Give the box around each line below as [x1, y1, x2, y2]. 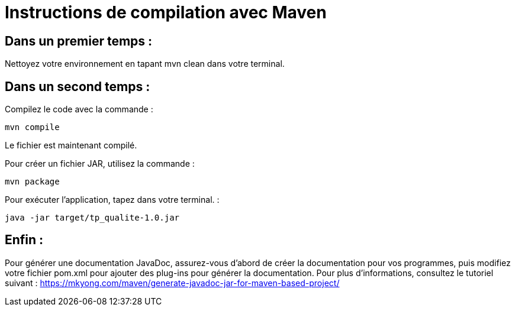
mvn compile [5, 122, 60, 132]
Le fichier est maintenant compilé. [5, 140, 137, 151]
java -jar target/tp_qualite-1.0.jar [5, 213, 180, 223]
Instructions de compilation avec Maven [5, 2, 327, 22]
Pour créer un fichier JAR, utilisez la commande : [5, 158, 195, 169]
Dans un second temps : [5, 79, 150, 94]
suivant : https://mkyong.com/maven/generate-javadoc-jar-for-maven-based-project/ [5, 277, 340, 288]
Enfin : [5, 232, 44, 248]
